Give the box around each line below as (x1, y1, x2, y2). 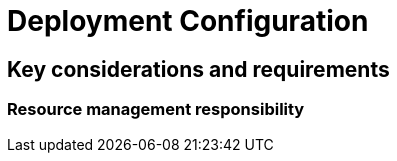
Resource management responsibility (7, 99, 305, 120)
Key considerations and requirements (7, 56, 390, 82)
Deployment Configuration (7, 4, 369, 38)
